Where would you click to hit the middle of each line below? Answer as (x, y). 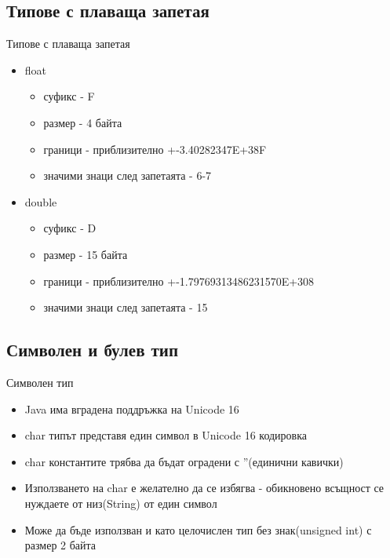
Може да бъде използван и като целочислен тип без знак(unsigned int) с (198, 529)
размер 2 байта (60, 545)
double (41, 201)
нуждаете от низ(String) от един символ (121, 503)
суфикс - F (69, 96)
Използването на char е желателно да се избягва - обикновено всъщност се (204, 488)
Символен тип (40, 382)
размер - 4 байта (83, 122)
